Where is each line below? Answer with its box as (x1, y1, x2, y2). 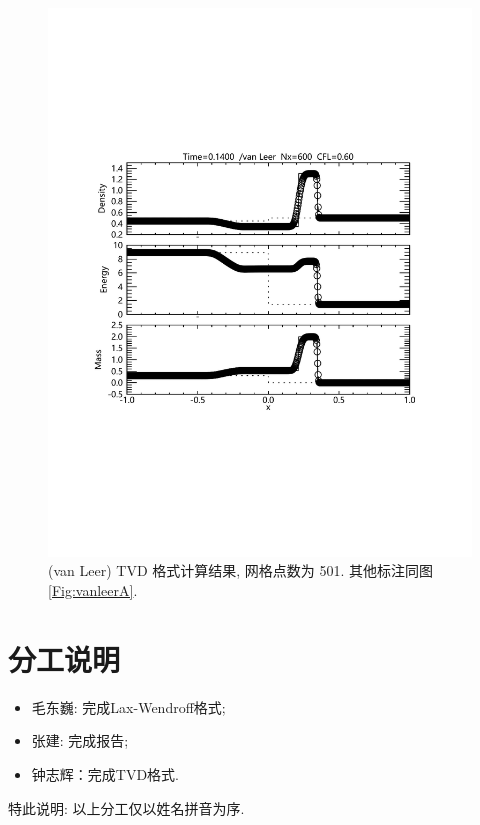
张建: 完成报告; (31, 730, 129, 751)
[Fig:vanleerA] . (48, 580, 138, 601)
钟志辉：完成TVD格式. (31, 763, 179, 784)
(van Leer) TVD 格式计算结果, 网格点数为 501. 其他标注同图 (48, 560, 434, 581)
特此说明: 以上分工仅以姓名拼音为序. (8, 797, 245, 818)
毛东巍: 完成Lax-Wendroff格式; (31, 696, 226, 717)
